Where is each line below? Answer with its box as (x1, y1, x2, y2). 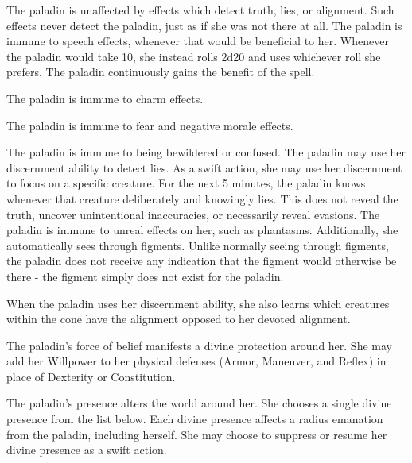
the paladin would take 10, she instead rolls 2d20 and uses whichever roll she (6, 48, 381, 64)
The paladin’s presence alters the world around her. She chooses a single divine (6, 395, 392, 411)
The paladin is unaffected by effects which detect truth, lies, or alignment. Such (6, 2, 395, 17)
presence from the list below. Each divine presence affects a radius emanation (6, 411, 383, 427)
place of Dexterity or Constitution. (6, 368, 176, 384)
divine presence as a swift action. (6, 442, 167, 458)
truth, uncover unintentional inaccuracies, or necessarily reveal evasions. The (6, 206, 380, 222)
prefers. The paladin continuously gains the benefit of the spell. (6, 64, 315, 80)
